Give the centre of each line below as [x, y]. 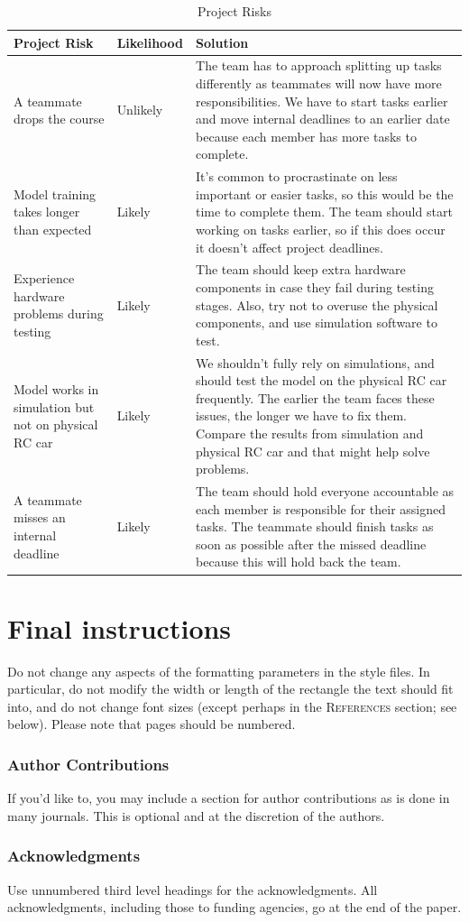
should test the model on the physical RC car [322, 380]
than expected [53, 230]
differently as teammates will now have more [319, 83]
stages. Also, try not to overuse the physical [317, 304]
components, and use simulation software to [317, 323]
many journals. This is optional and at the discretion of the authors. [196, 815]
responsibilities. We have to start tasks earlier [322, 101]
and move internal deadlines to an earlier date [323, 119]
